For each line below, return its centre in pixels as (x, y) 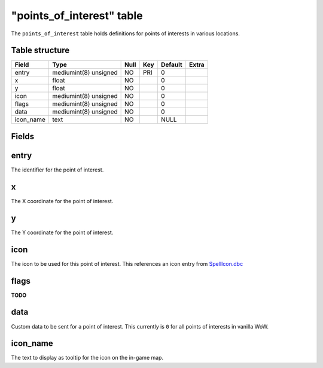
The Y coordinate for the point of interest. (62, 232)
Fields (23, 137)
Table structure (40, 50)
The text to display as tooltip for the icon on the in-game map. (87, 358)
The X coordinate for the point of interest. (62, 201)
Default (171, 65)
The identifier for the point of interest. (57, 170)
